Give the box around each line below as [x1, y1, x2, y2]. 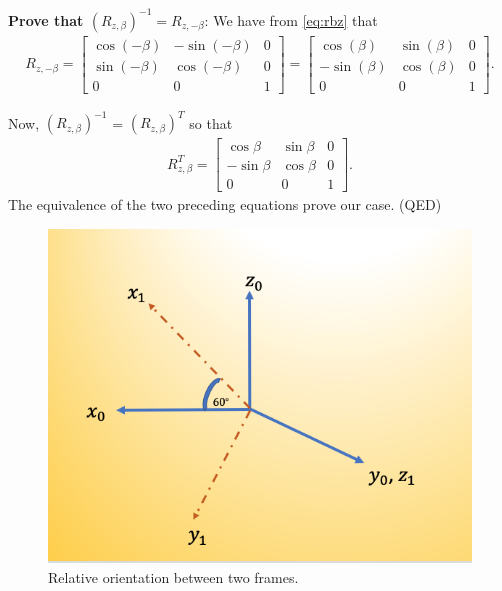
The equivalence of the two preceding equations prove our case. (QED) [8, 194, 442, 215]
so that [189, 112, 233, 133]
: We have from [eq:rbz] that [204, 9, 378, 30]
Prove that [8, 9, 84, 30]
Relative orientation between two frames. [48, 566, 299, 587]
